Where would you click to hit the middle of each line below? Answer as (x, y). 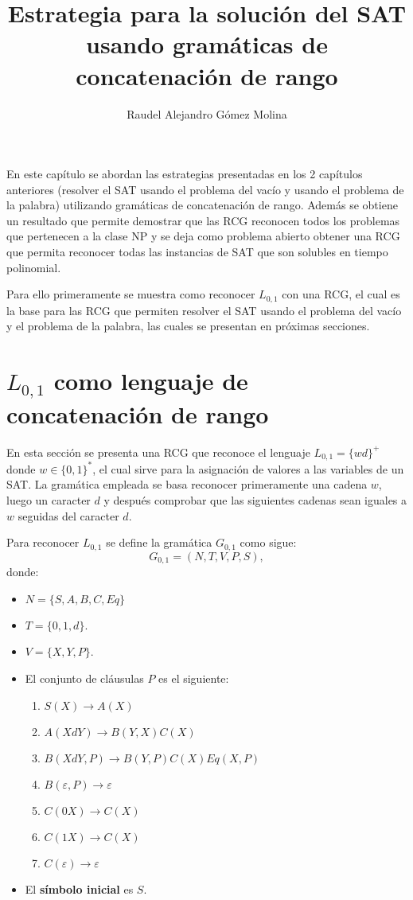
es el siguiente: (194, 678)
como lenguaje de (151, 381)
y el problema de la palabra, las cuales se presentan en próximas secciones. (188, 326)
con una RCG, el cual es (341, 294)
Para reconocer (43, 542)
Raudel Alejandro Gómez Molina (207, 113)
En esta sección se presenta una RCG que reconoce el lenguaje (158, 452)
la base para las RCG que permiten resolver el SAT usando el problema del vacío (204, 310)
